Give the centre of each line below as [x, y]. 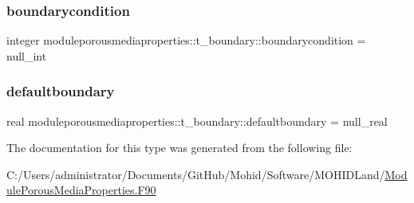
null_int [27, 55]
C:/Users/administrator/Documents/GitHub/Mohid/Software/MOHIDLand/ [196, 174]
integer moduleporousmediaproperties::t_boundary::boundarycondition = [186, 40]
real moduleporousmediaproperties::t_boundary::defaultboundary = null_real [197, 121]
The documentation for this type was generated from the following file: [179, 148]
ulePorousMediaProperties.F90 [81, 190]
